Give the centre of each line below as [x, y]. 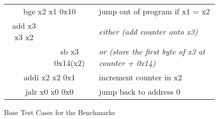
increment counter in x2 [140, 77]
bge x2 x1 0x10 [50, 11]
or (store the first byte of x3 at [152, 51]
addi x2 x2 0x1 [50, 77]
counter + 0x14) [127, 63]
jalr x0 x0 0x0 [49, 91]
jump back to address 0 [140, 91]
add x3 [24, 26]
